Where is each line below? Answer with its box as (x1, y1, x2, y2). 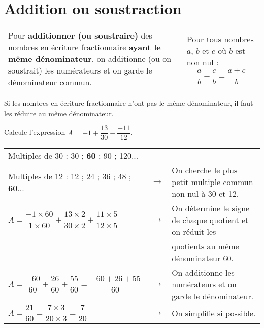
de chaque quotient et (172, 214, 249, 226)
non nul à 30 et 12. (172, 188, 239, 200)
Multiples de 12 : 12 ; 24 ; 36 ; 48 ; (8, 170, 131, 182)
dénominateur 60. (172, 252, 234, 264)
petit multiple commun (172, 176, 253, 188)
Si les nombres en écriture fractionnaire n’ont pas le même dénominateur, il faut (4, 98, 253, 108)
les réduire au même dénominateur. (4, 107, 114, 118)
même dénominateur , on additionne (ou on (8, 53, 172, 65)
